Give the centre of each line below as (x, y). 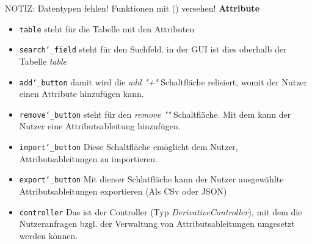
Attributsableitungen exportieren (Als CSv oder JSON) (123, 191)
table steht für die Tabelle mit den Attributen (107, 28)
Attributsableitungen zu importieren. (88, 158)
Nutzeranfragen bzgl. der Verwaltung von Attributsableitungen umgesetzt (157, 224)
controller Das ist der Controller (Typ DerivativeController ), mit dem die (161, 211)
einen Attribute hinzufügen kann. (82, 94)
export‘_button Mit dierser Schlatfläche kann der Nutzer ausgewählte (151, 179)
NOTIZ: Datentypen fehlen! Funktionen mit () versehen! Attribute (132, 8)
